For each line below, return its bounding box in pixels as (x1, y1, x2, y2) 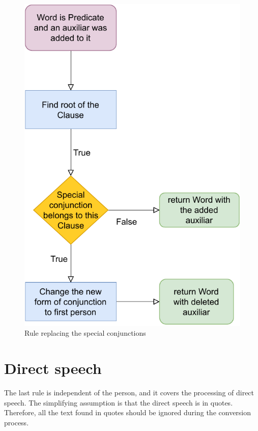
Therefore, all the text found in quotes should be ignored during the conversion (4, 407, 251, 418)
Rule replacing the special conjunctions (24, 328, 146, 338)
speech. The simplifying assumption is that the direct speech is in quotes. (4, 397, 233, 408)
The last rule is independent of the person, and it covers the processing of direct (4, 387, 254, 398)
